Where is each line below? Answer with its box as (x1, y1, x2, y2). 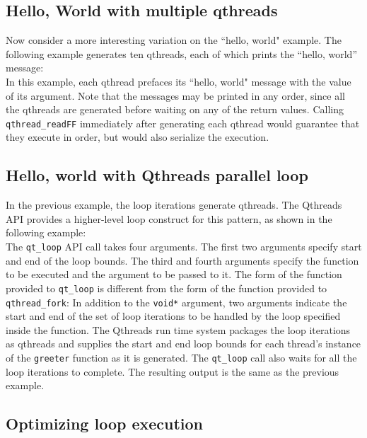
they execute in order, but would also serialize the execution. (6, 129, 269, 144)
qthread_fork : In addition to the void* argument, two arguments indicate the (6, 294, 347, 309)
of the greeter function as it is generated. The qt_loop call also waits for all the (6, 350, 357, 364)
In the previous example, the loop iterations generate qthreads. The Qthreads (6, 197, 342, 212)
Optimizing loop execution (6, 413, 204, 434)
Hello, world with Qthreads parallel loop (6, 164, 308, 186)
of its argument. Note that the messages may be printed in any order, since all (6, 88, 346, 103)
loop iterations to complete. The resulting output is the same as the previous (6, 364, 339, 379)
